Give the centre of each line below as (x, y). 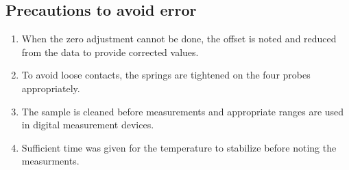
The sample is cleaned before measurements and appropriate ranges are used (183, 111)
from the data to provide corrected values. (110, 52)
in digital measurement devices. (88, 125)
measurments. (50, 161)
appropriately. (51, 88)
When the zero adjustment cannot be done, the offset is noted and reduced (179, 39)
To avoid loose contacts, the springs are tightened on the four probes (166, 75)
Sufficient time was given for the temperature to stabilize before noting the (179, 147)
